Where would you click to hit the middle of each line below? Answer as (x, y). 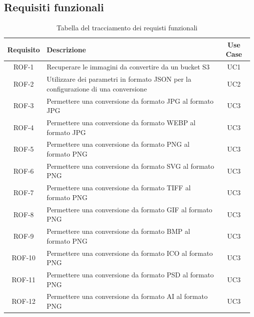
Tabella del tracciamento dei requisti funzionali (127, 28)
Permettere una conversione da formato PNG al (118, 144)
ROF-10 (23, 258)
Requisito (24, 49)
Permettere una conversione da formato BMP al (118, 231)
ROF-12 (23, 301)
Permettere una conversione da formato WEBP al (121, 122)
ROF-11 (23, 279)
